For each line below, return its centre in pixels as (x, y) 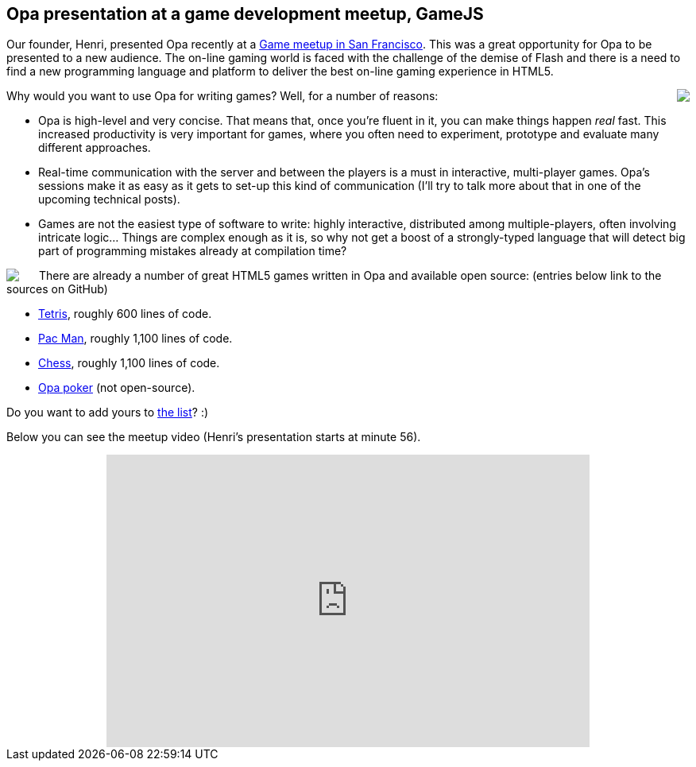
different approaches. (95, 148)
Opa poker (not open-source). (117, 388)
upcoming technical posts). (109, 199)
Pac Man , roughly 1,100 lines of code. (135, 339)
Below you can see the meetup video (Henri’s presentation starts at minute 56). (214, 437)
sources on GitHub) (57, 289)
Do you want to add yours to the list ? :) (108, 413)
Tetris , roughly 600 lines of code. (125, 314)
